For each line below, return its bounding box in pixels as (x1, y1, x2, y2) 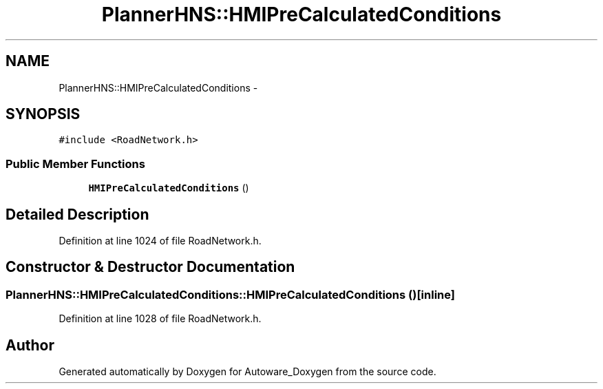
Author (6, 336, 54, 354)
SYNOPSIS (6, 105, 81, 123)
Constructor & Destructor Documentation (6, 258, 295, 276)
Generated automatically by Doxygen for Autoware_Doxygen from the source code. (59, 366, 436, 378)
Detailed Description (6, 205, 149, 223)
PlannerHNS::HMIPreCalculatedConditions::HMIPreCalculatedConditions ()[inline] (6, 287, 455, 302)
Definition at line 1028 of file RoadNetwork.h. (59, 313, 262, 325)
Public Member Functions (6, 156, 145, 171)
